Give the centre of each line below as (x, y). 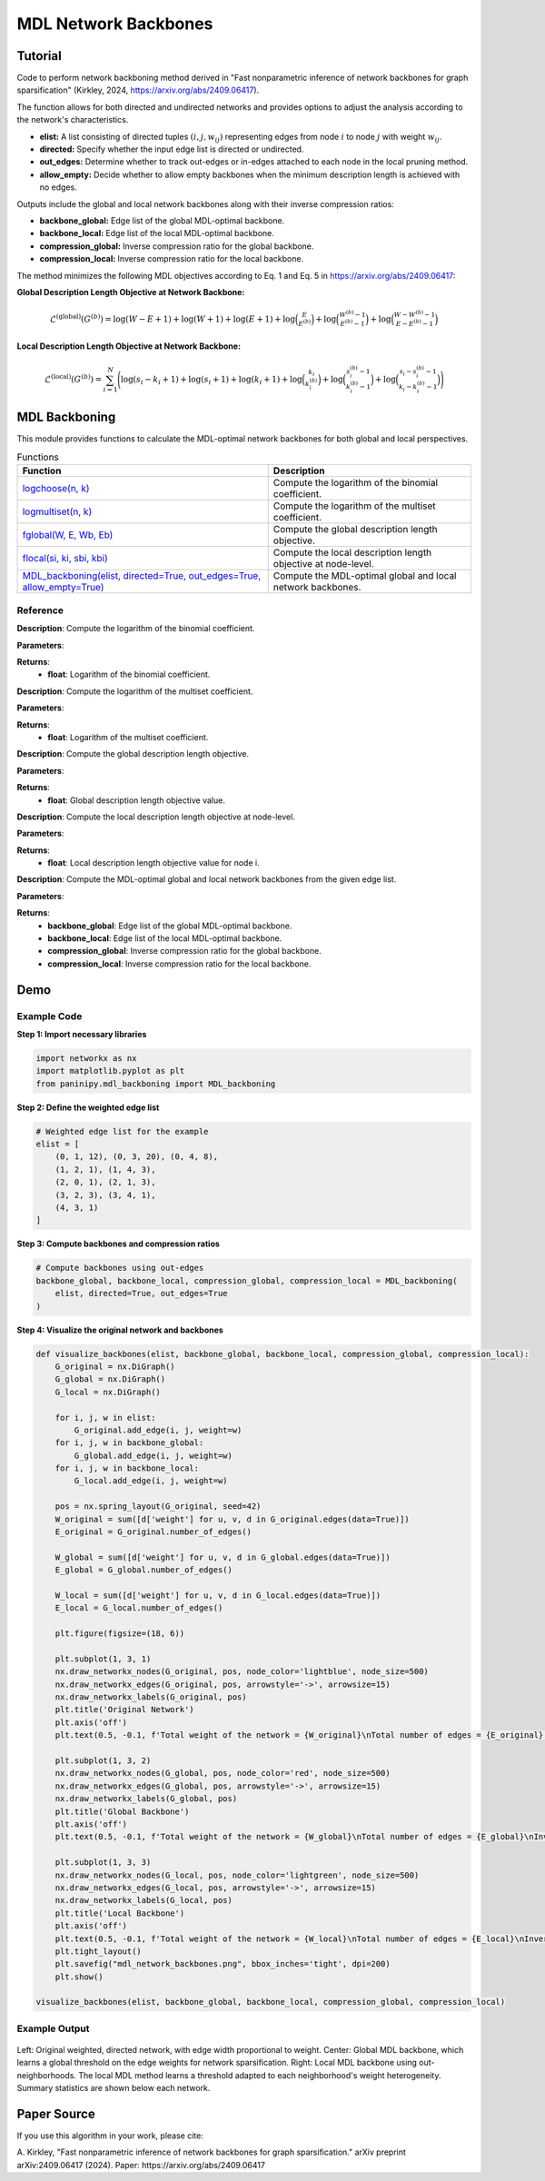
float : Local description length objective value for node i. (154, 863)
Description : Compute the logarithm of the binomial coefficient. (136, 629)
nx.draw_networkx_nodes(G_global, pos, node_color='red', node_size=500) (223, 1773)
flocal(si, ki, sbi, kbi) (65, 559)
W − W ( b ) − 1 (415, 314)
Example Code (50, 1016)
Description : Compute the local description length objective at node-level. (156, 817)
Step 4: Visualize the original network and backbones (120, 1330)
